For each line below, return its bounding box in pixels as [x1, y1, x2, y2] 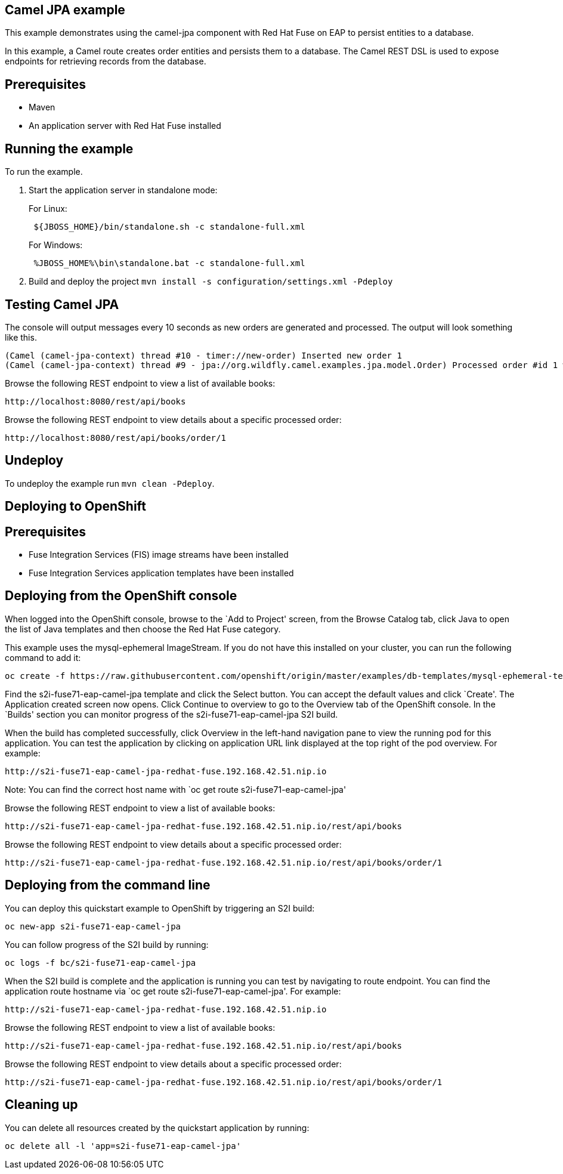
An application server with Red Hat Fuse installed [29, 121, 221, 131]
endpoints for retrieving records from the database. [5, 56, 206, 67]
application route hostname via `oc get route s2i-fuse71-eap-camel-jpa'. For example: [5, 985, 341, 996]
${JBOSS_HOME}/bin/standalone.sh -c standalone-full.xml [33, 222, 305, 232]
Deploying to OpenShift [5, 499, 146, 514]
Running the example [5, 141, 134, 156]
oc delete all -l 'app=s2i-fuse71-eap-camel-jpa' [5, 1141, 242, 1151]
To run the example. [5, 166, 83, 177]
